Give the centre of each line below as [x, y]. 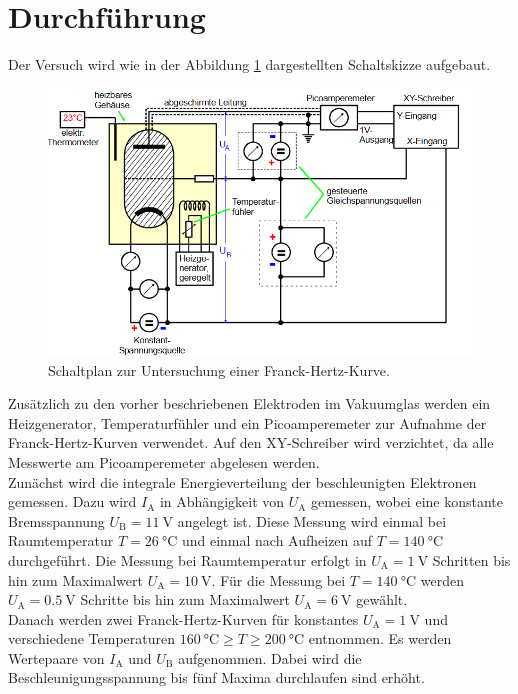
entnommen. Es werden [380, 638]
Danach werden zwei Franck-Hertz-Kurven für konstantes [183, 618]
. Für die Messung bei [278, 579]
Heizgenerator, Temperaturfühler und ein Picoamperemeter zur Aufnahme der [247, 422]
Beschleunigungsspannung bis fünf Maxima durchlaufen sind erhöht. [216, 677]
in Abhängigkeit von [222, 501]
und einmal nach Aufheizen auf [277, 540]
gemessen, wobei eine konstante [407, 501]
